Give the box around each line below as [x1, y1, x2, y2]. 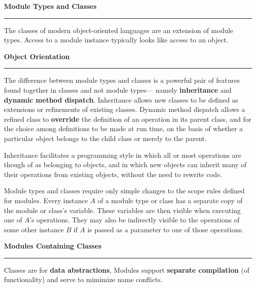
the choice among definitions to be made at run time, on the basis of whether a [4, 123, 243, 134]
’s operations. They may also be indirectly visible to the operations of [30, 215, 240, 225]
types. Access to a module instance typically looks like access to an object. [4, 35, 228, 45]
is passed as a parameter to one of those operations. [87, 224, 244, 234]
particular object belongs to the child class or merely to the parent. [4, 133, 207, 143]
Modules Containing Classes [4, 241, 102, 251]
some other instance [4, 224, 64, 234]
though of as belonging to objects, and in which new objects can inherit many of [4, 159, 247, 170]
